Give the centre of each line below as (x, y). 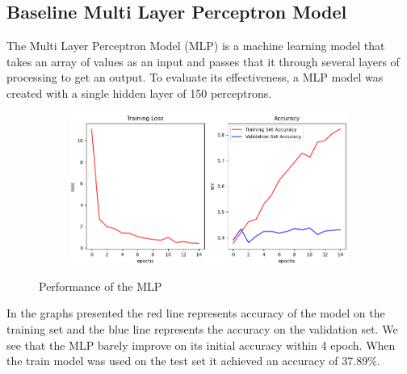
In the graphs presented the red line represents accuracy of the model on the (196, 313)
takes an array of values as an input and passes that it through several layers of (203, 61)
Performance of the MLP (101, 286)
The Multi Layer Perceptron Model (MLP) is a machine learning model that (196, 46)
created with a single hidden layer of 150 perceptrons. (139, 92)
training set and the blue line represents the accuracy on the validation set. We (202, 328)
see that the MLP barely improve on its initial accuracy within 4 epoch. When (201, 345)
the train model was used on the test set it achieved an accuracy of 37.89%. (193, 361)
